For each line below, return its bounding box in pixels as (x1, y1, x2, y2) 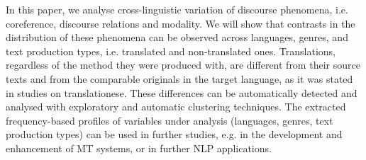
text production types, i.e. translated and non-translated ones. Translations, (6, 43, 336, 58)
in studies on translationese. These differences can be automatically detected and (6, 85, 357, 100)
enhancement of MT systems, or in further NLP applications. (6, 140, 272, 155)
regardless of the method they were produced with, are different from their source (6, 57, 360, 72)
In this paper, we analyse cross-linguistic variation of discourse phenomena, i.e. (6, 2, 348, 16)
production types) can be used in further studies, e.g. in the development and (6, 127, 343, 142)
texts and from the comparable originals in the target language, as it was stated (6, 71, 353, 86)
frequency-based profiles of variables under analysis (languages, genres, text (6, 113, 333, 127)
